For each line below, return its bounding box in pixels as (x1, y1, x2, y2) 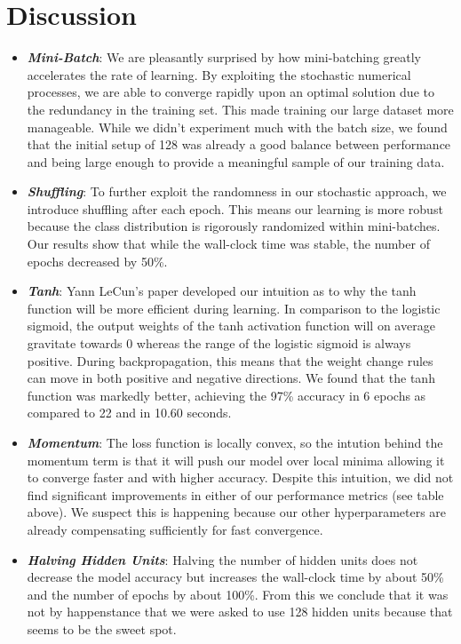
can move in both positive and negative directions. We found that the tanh (27, 369, 435, 387)
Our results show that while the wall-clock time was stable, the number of (27, 235, 430, 253)
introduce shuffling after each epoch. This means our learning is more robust (27, 199, 443, 218)
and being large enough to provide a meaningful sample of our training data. (27, 152, 445, 171)
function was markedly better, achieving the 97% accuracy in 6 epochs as (27, 386, 426, 404)
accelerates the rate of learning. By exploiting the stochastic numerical (27, 65, 411, 83)
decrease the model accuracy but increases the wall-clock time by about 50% (27, 568, 444, 586)
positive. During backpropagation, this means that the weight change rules (27, 351, 433, 370)
